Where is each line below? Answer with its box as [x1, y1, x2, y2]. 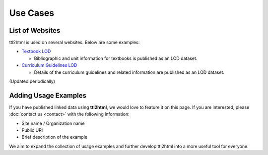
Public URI [21, 127, 43, 133]
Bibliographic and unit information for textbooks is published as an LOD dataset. [34, 55, 198, 61]
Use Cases [9, 7, 55, 18]
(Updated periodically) [9, 78, 56, 84]
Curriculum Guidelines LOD [21, 62, 77, 68]
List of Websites [9, 26, 61, 35]
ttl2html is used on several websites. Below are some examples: [9, 40, 140, 46]
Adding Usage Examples [9, 91, 87, 100]
